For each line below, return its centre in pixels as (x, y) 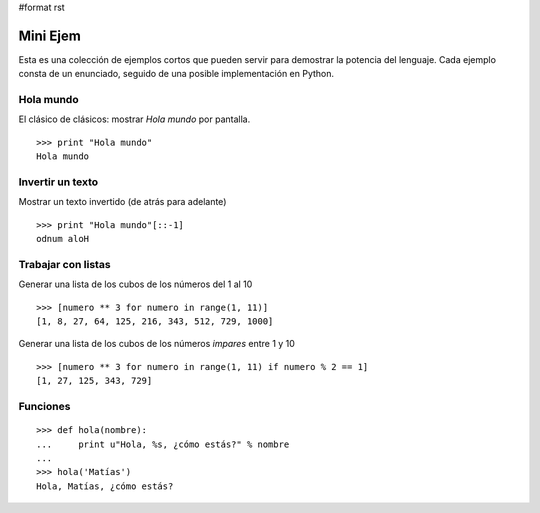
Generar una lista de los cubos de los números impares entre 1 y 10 (156, 344)
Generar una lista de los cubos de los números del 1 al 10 (135, 284)
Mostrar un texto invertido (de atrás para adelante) (122, 202)
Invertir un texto (58, 182)
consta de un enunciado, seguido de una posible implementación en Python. (176, 74)
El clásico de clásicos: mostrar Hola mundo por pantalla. (134, 119)
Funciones (44, 406)
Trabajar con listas (64, 264)
